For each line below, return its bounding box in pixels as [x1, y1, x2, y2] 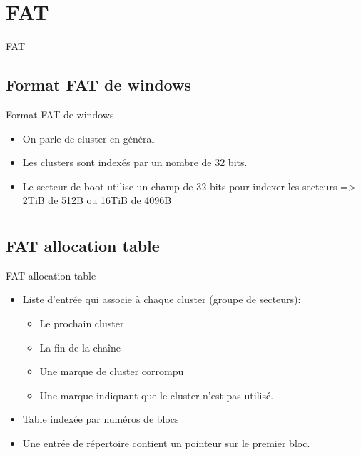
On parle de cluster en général [22, 131, 155, 145]
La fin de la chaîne [39, 339, 121, 354]
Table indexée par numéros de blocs [22, 411, 179, 426]
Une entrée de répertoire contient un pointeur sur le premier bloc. [22, 436, 310, 451]
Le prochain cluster [39, 316, 124, 331]
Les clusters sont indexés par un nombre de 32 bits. [22, 155, 248, 170]
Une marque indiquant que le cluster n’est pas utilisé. [39, 387, 274, 402]
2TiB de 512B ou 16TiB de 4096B [22, 193, 172, 208]
